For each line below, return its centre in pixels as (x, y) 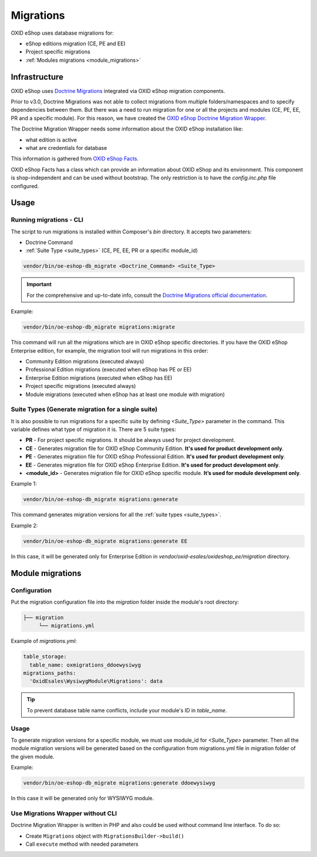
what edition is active (51, 140)
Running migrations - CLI (47, 220)
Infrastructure (37, 77)
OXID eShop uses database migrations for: (62, 33)
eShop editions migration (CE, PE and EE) (75, 43)
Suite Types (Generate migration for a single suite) (84, 410)
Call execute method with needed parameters (82, 844)
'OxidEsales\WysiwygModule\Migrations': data (96, 681)
